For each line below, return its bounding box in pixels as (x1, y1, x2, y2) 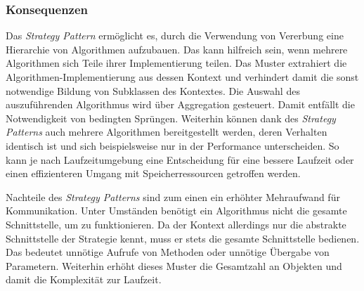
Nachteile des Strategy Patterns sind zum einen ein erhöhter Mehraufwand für (6, 189, 340, 204)
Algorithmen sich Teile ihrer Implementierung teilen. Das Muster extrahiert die (6, 56, 347, 70)
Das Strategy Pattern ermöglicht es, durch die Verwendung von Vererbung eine (6, 28, 344, 43)
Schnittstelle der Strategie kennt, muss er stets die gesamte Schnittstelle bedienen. (6, 231, 360, 245)
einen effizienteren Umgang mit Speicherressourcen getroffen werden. (6, 166, 301, 181)
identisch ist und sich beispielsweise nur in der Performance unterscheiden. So (6, 138, 339, 153)
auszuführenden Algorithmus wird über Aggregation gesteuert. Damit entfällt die (6, 97, 355, 112)
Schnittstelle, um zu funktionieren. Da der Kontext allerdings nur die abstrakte (6, 216, 346, 231)
